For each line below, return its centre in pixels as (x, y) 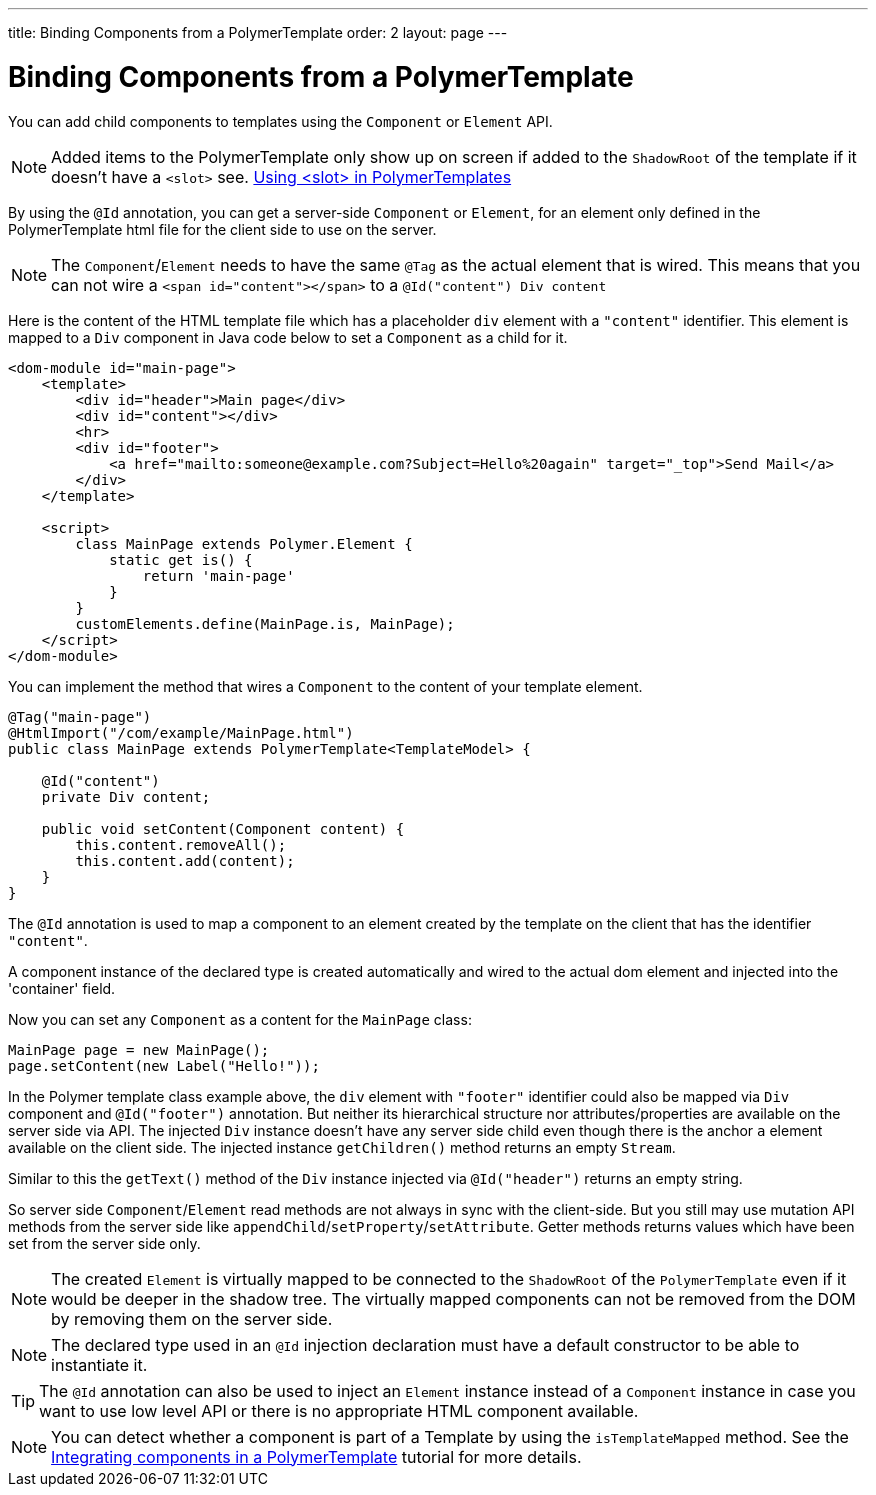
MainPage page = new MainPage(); (139, 1049)
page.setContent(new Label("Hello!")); (164, 1065)
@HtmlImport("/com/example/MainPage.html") (181, 732)
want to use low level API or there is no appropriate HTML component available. (339, 1410)
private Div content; (126, 796)
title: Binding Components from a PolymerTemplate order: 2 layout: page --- (258, 32)
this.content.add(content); (185, 860)
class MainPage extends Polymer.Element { (244, 543)
